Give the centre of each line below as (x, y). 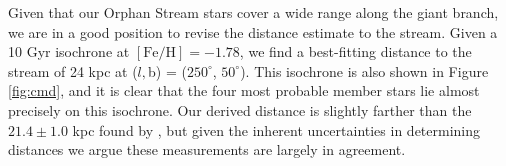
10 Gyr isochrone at (69, 51)
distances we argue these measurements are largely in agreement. (207, 149)
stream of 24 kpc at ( (73, 70)
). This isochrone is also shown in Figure (364, 70)
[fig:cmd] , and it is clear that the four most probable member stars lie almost (244, 90)
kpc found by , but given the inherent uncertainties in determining (276, 129)
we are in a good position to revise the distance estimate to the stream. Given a (253, 31)
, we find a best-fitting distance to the (355, 51)
